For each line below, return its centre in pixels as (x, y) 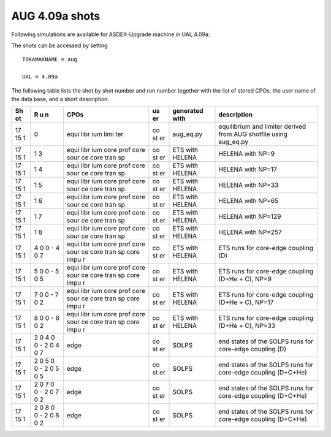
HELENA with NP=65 (249, 201)
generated (188, 111)
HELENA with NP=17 (248, 170)
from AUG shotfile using (253, 134)
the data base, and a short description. (60, 99)
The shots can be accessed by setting (59, 45)
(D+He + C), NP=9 (245, 279)
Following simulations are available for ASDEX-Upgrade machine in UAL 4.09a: (111, 34)
